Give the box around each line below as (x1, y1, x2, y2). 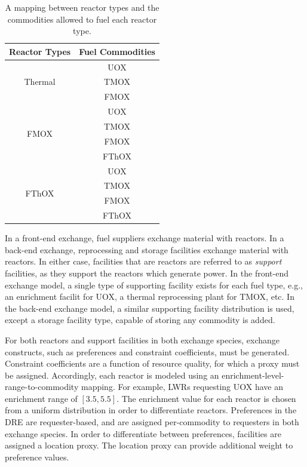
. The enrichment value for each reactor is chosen (116, 392, 296, 404)
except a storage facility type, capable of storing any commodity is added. (5, 314, 275, 326)
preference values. (5, 450, 69, 463)
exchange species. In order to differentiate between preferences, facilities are (5, 427, 281, 440)
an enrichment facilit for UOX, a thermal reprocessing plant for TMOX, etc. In (5, 290, 294, 303)
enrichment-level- (222, 368, 284, 381)
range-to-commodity (5, 380, 79, 393)
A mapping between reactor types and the (5, 1, 159, 13)
